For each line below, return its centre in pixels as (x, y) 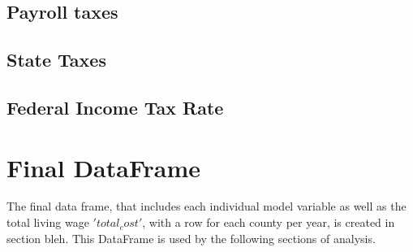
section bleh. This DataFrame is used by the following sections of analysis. (191, 238)
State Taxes (56, 60)
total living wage (48, 222)
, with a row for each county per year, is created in (269, 222)
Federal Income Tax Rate (115, 107)
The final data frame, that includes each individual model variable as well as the (206, 206)
